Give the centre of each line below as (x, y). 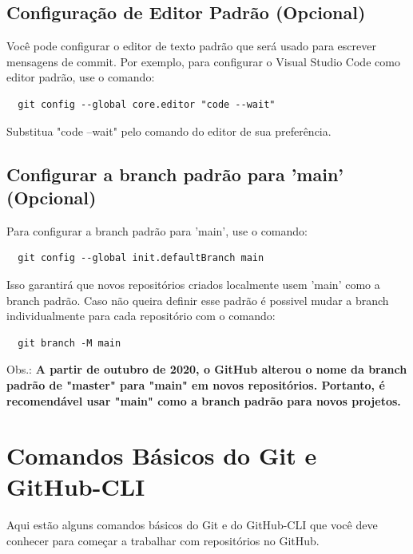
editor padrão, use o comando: (81, 77)
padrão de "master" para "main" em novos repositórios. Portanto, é (196, 384)
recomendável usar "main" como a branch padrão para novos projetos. (204, 400)
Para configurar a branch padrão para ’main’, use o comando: (157, 230)
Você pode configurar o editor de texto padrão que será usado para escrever (191, 46)
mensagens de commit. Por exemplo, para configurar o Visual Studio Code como (203, 61)
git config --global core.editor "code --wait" (147, 104)
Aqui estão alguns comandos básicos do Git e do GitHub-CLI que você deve (192, 525)
